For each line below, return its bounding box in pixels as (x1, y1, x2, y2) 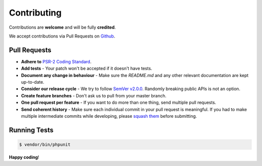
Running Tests (9, 126, 53, 134)
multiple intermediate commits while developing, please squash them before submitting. (21, 113, 197, 119)
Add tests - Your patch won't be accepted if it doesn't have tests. (21, 66, 152, 72)
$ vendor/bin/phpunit (19, 142, 71, 147)
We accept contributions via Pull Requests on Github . (9, 33, 115, 39)
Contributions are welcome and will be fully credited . (9, 24, 116, 30)
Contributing (9, 7, 62, 18)
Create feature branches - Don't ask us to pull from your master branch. (21, 92, 167, 98)
